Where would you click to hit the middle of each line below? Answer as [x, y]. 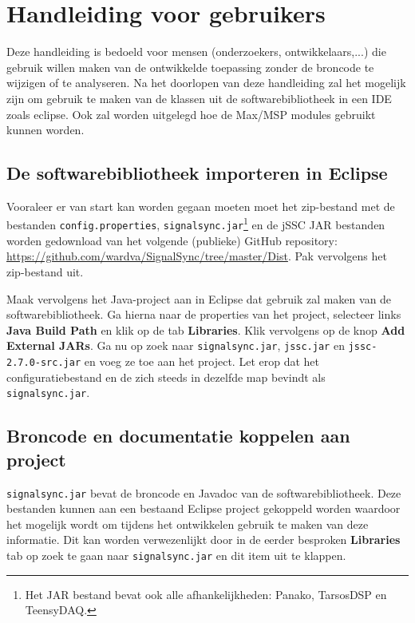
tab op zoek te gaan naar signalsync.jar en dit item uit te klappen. [176, 555]
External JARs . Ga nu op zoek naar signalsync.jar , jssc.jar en [176, 345]
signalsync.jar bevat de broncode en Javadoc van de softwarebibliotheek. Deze [204, 492]
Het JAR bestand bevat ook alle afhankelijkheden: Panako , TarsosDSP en [206, 594]
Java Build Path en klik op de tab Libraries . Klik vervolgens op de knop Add [206, 329]
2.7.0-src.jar [44, 363]
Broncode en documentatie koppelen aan [178, 436]
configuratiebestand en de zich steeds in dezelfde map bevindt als [166, 377]
